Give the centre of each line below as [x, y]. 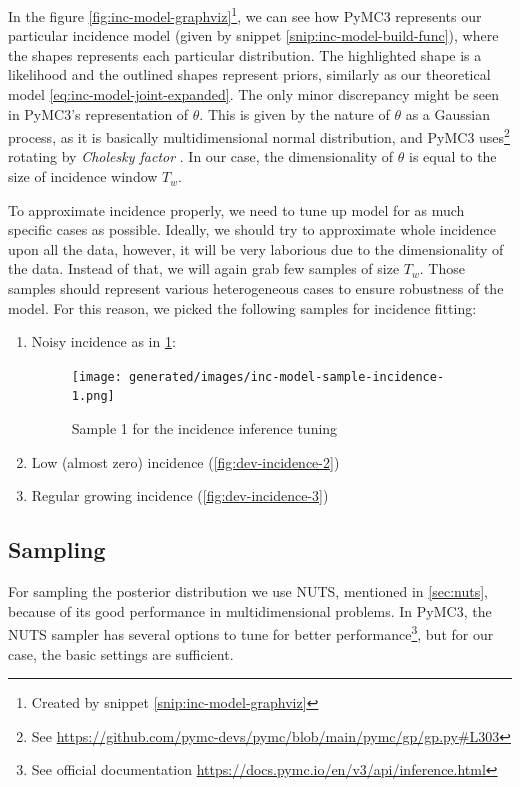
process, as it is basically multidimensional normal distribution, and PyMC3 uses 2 [259, 135]
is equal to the [453, 156]
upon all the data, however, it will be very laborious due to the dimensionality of [256, 248]
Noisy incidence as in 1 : [103, 341]
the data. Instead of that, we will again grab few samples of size [204, 268]
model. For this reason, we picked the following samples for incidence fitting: [242, 307]
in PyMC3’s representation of [98, 113]
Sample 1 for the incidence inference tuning [204, 428]
